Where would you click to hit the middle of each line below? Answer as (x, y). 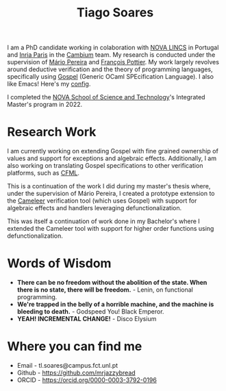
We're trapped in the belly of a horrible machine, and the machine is (115, 304)
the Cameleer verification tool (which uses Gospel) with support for (102, 201)
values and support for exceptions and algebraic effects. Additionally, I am (112, 158)
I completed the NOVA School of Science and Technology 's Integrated (106, 97)
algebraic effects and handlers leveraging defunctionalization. (95, 208)
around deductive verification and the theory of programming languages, (110, 69)
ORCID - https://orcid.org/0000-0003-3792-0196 (87, 380)
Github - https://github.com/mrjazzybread (76, 373)
